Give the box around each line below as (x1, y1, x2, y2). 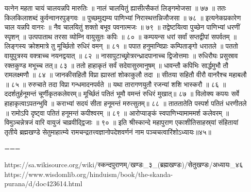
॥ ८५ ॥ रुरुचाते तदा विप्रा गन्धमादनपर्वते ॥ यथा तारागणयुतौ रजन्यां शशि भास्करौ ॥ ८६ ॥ (4, 79, 226, 89)
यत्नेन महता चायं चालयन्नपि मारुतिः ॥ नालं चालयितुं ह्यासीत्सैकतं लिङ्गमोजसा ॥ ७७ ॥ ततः (4, 3, 226, 13)
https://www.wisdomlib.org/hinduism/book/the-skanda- (4, 169, 173, 179)
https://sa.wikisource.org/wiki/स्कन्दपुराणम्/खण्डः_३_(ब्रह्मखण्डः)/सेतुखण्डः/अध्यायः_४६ (4, 159, 243, 169)
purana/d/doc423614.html (4, 178, 83, 189)
